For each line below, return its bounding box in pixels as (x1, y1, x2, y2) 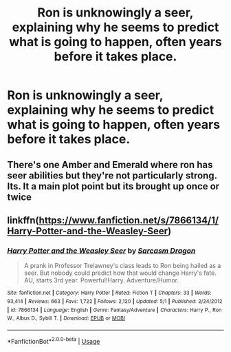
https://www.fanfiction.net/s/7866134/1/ (38, 214, 219, 226)
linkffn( (7, 214, 39, 226)
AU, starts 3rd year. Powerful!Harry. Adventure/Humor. (23, 276, 179, 284)
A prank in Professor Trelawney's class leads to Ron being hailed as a (23, 262, 221, 270)
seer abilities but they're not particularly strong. (7, 169, 218, 181)
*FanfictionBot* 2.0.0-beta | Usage (7, 335, 100, 345)
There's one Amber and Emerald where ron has (7, 158, 213, 170)
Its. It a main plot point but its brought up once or (7, 180, 220, 192)
